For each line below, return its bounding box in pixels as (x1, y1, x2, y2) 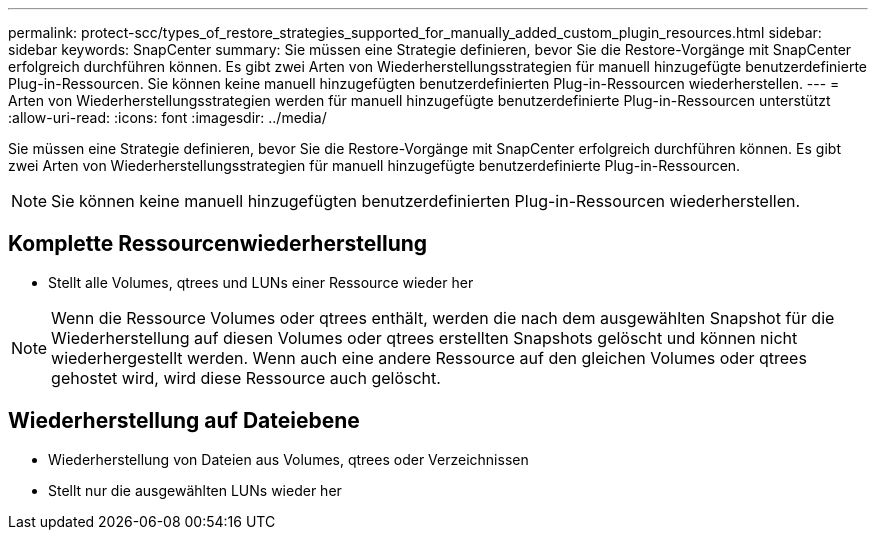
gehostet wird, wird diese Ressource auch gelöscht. (51, 367, 441, 388)
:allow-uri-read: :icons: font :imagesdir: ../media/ (8, 109, 327, 126)
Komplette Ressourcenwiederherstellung (8, 231, 428, 257)
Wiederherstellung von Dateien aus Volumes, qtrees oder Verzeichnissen (48, 450, 529, 468)
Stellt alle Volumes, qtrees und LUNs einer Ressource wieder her (48, 273, 474, 291)
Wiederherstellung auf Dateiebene (8, 408, 360, 434)
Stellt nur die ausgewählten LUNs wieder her (48, 481, 342, 499)
